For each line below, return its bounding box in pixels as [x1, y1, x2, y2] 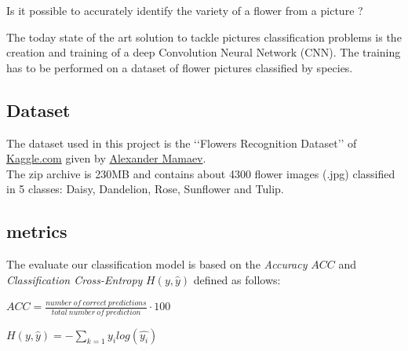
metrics [6, 219, 67, 243]
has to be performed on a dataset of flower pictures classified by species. [6, 59, 353, 75]
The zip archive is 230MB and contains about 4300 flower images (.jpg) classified [6, 165, 395, 181]
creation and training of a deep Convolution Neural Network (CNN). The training [6, 44, 401, 60]
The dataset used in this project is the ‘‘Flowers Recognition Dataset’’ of [6, 134, 357, 151]
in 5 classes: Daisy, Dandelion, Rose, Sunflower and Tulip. [6, 181, 284, 197]
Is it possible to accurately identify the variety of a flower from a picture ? [6, 2, 363, 18]
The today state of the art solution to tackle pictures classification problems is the [6, 28, 402, 45]
